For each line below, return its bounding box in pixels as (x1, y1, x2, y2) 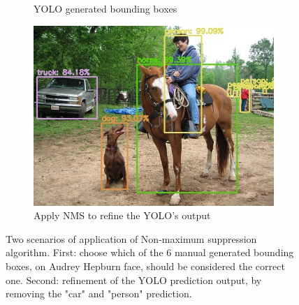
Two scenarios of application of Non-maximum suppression (6, 231, 257, 246)
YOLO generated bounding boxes (34, 1, 177, 15)
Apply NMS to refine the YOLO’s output (34, 208, 211, 223)
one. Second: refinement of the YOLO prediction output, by (6, 272, 262, 287)
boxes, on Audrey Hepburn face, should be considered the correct (6, 258, 285, 273)
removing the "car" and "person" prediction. (6, 286, 192, 301)
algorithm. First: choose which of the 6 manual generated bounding (6, 245, 294, 260)
